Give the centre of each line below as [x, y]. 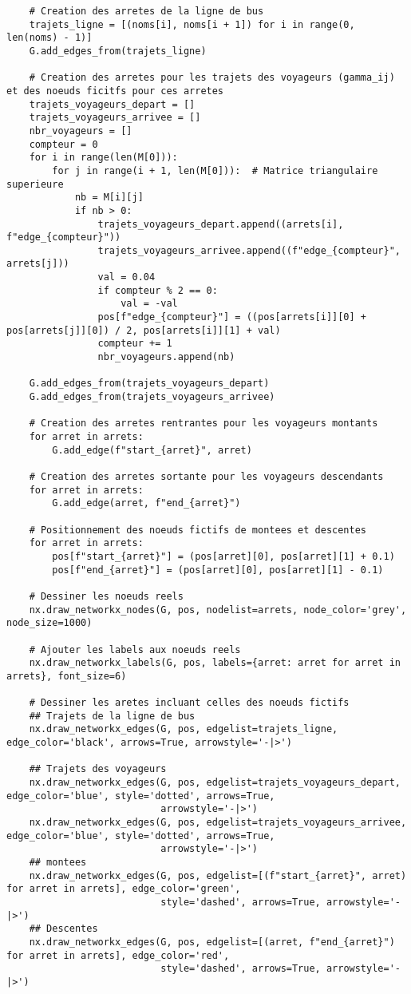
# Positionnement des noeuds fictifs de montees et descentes [198, 530]
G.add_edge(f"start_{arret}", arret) [152, 450]
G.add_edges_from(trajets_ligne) [118, 51]
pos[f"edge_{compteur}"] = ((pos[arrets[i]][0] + [232, 317]
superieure [35, 184]
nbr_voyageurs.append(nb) [166, 357]
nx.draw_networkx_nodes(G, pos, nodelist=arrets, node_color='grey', [218, 610]
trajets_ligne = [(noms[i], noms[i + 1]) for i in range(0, [192, 24]
